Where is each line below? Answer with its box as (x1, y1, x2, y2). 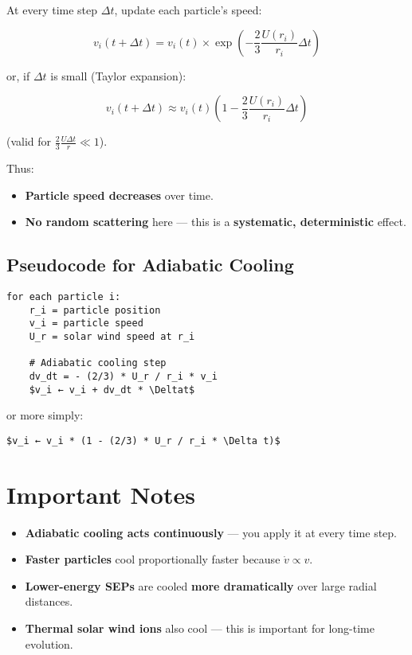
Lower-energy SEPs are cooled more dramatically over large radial (25, 577, 377, 594)
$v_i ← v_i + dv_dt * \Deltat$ (29, 384, 195, 396)
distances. (25, 593, 73, 610)
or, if (6, 67, 30, 84)
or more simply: (6, 407, 84, 423)
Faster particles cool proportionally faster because (25, 551, 281, 567)
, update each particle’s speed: (114, 2, 262, 18)
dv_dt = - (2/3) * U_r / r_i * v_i (29, 370, 218, 382)
